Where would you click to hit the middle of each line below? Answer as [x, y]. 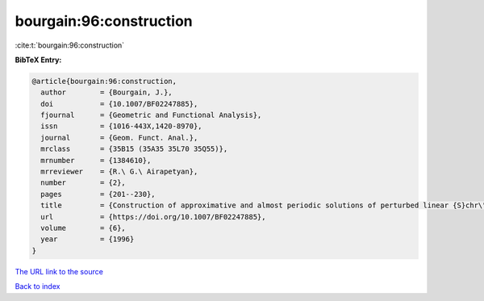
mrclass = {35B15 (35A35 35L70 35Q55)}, [134, 149]
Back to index [38, 286]
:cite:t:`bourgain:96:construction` [70, 45]
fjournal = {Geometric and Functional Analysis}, [151, 115]
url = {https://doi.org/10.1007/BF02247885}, [153, 217]
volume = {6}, [83, 228]
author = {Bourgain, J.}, [106, 92]
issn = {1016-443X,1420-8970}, [121, 126]
